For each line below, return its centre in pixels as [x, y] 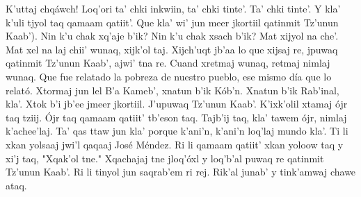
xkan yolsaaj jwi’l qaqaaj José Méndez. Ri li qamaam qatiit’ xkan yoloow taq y [175, 144]
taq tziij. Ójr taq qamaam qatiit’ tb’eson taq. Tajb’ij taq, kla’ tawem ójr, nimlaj [176, 117]
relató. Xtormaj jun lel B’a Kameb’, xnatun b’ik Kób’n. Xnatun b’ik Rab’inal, [173, 90]
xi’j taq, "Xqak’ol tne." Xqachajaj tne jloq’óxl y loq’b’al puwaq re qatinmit [165, 158]
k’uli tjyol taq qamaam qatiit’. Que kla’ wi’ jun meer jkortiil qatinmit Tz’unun [172, 22]
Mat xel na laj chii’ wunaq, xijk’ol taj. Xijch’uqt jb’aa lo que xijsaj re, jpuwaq [172, 49]
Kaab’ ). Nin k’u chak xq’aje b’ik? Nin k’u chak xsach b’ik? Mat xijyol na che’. [172, 36]
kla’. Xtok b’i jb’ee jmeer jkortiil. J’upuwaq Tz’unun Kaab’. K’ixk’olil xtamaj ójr [177, 104]
